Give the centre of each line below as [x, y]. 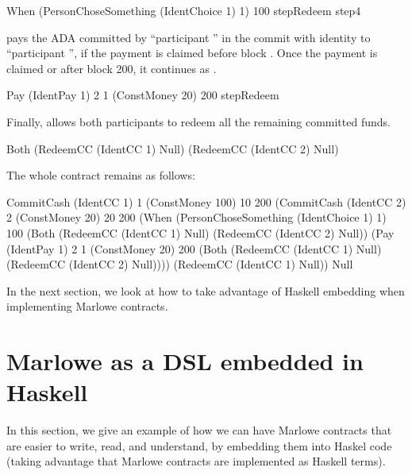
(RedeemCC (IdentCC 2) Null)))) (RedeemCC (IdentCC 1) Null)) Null [180, 264]
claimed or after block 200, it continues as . [112, 68]
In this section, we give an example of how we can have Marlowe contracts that [199, 430]
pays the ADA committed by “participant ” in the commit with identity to [189, 37]
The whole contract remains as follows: [101, 175]
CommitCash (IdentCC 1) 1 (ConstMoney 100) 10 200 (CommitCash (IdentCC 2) [206, 201]
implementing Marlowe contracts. [87, 306]
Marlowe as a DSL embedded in [185, 361]
